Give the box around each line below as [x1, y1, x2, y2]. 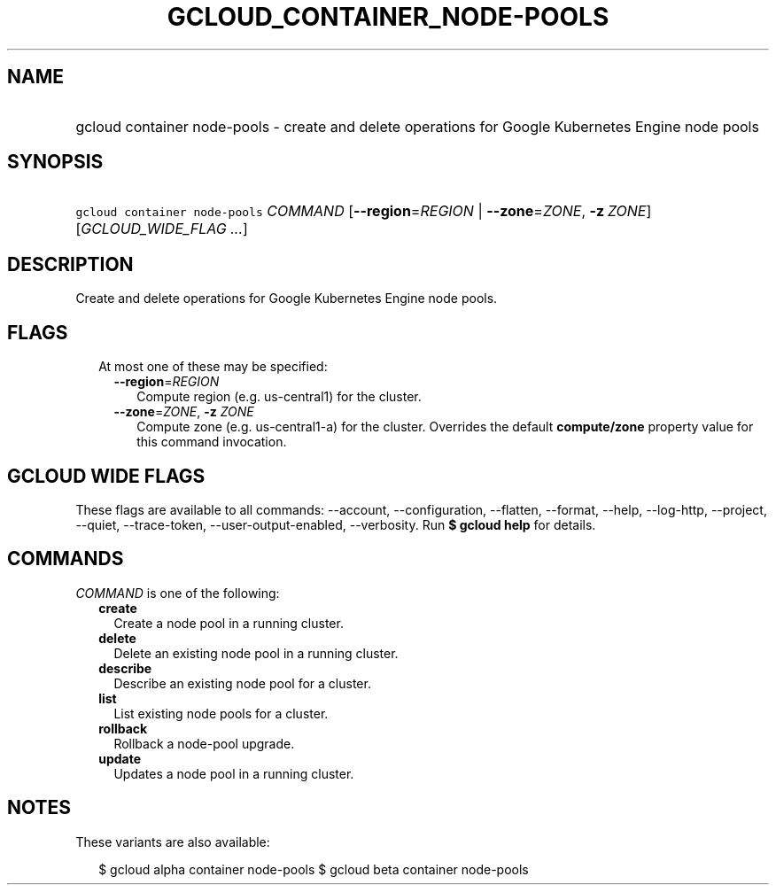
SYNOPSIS [7, 151, 104, 174]
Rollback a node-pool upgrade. [113, 735, 295, 751]
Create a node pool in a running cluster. [113, 615, 344, 631]
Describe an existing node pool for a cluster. [113, 675, 371, 691]
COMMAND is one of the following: [75, 585, 280, 601]
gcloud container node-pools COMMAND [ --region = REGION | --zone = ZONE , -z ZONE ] [75, 202, 652, 221]
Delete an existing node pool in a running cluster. [113, 645, 399, 661]
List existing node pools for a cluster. [113, 705, 329, 721]
